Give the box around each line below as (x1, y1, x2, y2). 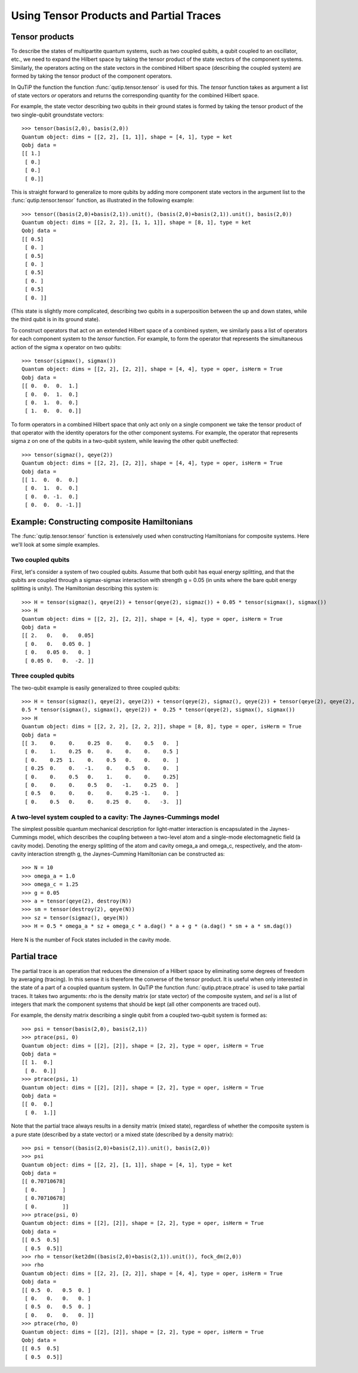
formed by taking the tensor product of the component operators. (11, 72, 172, 80)
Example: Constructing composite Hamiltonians (11, 517, 193, 527)
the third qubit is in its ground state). (11, 316, 101, 323)
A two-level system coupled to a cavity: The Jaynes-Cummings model (11, 812, 220, 821)
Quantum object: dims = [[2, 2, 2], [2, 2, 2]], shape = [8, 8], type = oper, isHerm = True (21, 723, 302, 730)
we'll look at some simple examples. (11, 541, 100, 548)
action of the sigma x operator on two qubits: (11, 343, 122, 350)
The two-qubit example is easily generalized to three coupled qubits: (11, 684, 180, 691)
